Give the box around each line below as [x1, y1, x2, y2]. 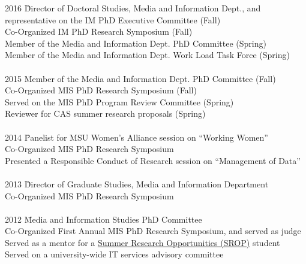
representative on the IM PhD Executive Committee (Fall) [5, 13, 221, 26]
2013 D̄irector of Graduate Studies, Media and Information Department [5, 177, 269, 190]
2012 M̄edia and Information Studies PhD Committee [5, 213, 202, 225]
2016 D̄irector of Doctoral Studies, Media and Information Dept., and [5, 2, 261, 14]
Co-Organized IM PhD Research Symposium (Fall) [5, 25, 193, 38]
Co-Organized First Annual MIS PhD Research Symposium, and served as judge [5, 224, 301, 237]
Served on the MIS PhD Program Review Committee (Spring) [5, 95, 234, 108]
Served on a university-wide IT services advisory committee [5, 248, 224, 260]
